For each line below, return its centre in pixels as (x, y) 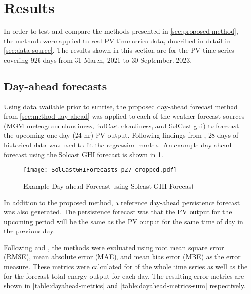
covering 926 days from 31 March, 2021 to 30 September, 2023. (98, 59)
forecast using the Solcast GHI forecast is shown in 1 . (84, 154)
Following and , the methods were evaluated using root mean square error (114, 247)
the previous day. (29, 231)
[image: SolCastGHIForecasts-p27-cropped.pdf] (100, 170)
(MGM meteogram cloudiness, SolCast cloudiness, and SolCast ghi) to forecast (122, 125)
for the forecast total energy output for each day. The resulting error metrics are (124, 276)
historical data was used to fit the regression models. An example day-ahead (118, 145)
